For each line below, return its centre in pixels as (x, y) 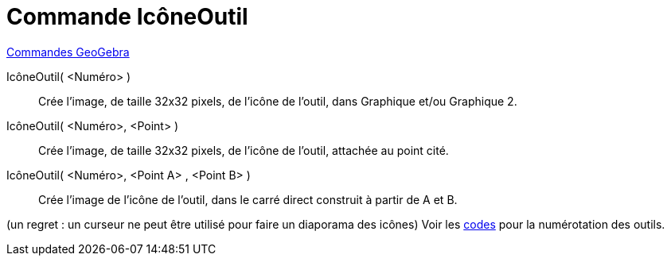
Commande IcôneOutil (127, 17)
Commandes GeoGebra (68, 52)
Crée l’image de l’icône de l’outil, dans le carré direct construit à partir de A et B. (248, 199)
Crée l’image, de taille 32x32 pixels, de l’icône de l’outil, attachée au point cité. (244, 150)
